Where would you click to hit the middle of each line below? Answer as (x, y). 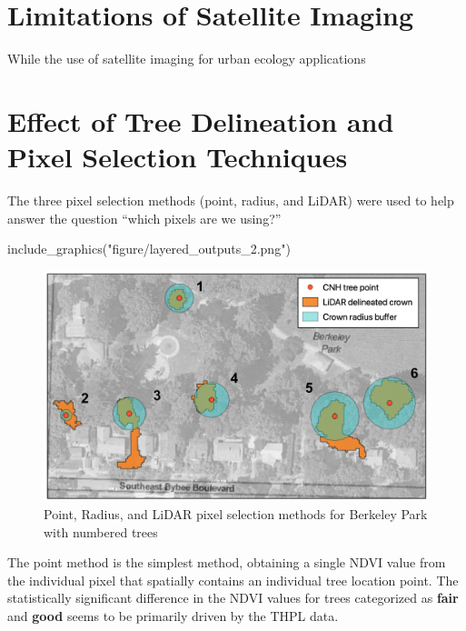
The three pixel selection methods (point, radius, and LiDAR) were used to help (231, 200)
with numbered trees (101, 531)
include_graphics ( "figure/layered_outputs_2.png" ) (149, 249)
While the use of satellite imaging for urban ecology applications (187, 59)
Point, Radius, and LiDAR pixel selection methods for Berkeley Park (236, 514)
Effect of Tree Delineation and (201, 120)
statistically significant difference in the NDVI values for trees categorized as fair (233, 598)
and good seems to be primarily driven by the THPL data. (173, 616)
